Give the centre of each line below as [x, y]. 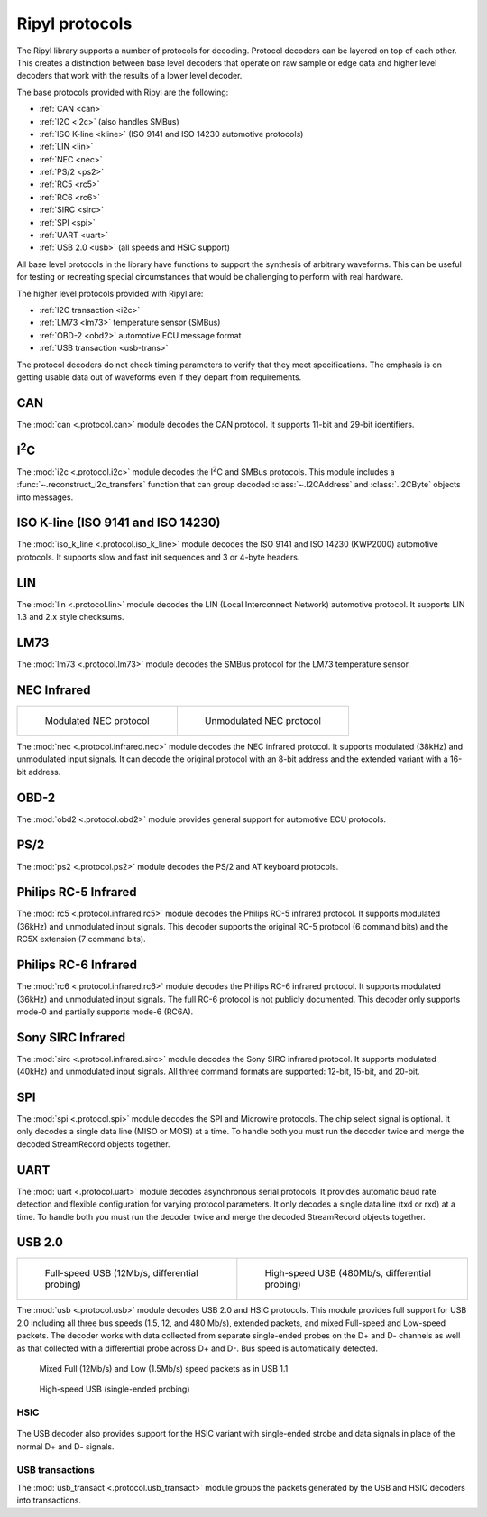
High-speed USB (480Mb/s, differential [348, 1273]
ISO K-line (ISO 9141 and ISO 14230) [119, 523]
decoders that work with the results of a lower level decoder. [129, 76]
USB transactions [55, 1469]
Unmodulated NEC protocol [263, 720]
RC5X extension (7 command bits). [81, 939]
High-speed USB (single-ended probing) [115, 1389]
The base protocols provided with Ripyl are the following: [123, 92]
